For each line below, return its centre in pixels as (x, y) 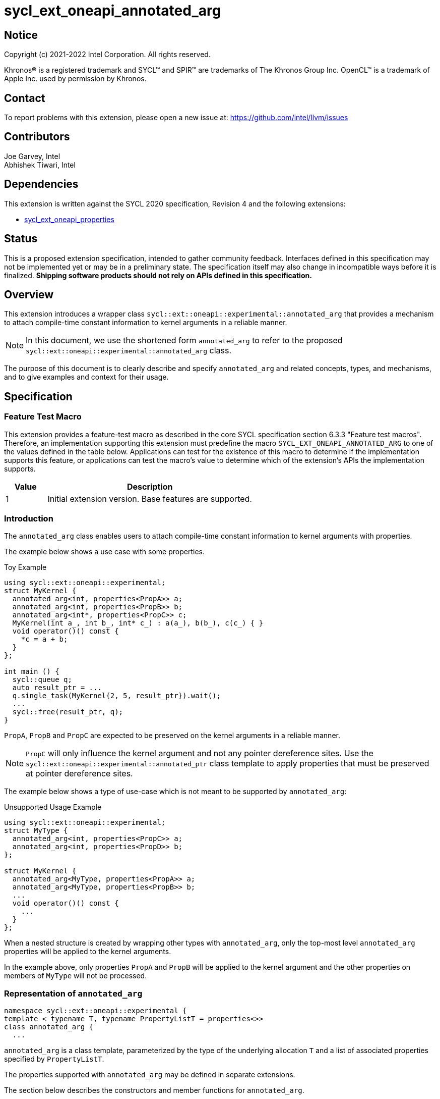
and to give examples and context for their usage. (86, 377)
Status (21, 239)
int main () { (32, 672)
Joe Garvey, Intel (32, 156)
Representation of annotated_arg (73, 993)
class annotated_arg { (49, 1027)
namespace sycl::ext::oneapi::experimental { (96, 1011)
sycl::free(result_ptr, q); (68, 712)
